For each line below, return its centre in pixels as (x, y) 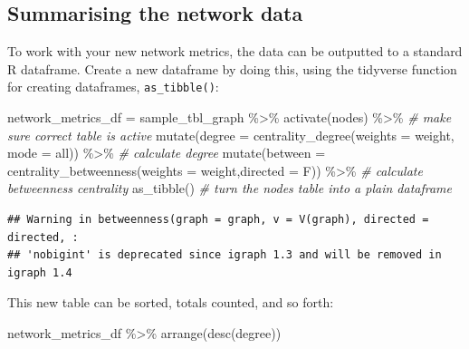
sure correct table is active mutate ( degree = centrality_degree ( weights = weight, (231, 135)
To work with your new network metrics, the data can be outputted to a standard (235, 51)
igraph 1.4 (40, 272)
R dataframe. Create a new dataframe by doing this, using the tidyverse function (232, 68)
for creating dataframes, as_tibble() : (113, 87)
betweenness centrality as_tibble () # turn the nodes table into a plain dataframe (230, 188)
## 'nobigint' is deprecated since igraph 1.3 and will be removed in (225, 255)
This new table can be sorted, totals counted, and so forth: (171, 302)
